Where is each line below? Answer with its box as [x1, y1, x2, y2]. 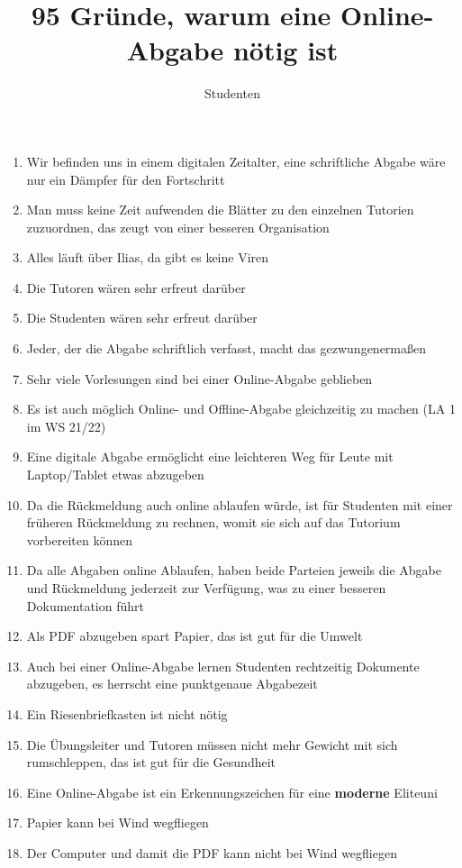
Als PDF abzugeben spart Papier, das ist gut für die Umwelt [26, 626, 363, 645]
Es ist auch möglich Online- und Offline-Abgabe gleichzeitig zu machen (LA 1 [26, 399, 456, 418]
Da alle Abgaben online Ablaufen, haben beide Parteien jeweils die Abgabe [26, 561, 442, 580]
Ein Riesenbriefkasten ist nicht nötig [26, 704, 228, 723]
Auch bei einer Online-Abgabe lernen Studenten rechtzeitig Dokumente [26, 656, 420, 675]
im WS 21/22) [26, 416, 106, 435]
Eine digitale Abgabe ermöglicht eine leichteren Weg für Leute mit [26, 447, 394, 466]
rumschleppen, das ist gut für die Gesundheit [26, 753, 276, 772]
